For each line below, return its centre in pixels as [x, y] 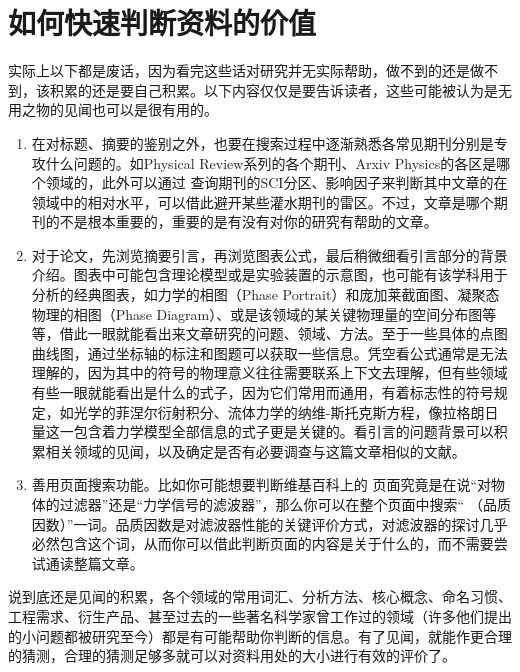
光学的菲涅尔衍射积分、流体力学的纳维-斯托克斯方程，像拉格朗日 [286, 411]
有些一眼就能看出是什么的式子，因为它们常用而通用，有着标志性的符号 [262, 392]
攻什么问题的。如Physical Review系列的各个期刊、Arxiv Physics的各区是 [264, 162]
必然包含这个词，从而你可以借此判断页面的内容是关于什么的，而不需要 [262, 543]
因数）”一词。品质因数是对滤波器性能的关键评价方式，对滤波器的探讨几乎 [269, 523]
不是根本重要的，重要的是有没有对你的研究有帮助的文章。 [248, 221]
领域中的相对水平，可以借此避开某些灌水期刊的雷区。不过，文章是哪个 [262, 201]
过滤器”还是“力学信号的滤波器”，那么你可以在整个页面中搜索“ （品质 [285, 504]
